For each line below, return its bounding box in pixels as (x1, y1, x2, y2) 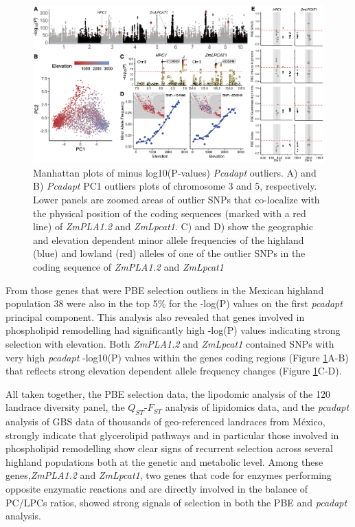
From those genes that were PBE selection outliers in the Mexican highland (5, 282, 324, 297)
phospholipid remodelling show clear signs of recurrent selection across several (5, 441, 333, 456)
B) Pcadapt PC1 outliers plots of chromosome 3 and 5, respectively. (33, 179, 317, 193)
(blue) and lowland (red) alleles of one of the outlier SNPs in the (33, 246, 306, 260)
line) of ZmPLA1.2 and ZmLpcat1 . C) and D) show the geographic (33, 219, 313, 234)
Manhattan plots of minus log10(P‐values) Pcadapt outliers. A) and (33, 165, 317, 179)
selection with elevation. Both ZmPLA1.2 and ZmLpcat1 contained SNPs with (5, 336, 334, 350)
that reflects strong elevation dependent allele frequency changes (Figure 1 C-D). (5, 363, 342, 378)
